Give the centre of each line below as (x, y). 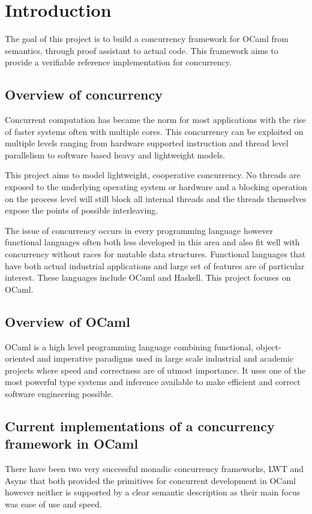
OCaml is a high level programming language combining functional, (129, 346)
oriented (20, 358)
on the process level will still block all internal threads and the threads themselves (156, 198)
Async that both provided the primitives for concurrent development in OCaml (150, 480)
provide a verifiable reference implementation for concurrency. (118, 62)
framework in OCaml (72, 444)
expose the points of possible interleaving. (82, 210)
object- (268, 346)
